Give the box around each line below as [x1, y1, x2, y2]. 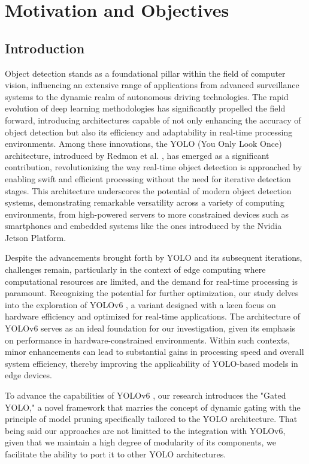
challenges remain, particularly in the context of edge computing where [5, 263, 266, 276]
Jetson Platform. [5, 231, 66, 243]
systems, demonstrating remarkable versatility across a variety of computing [5, 196, 284, 209]
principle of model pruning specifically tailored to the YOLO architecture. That [5, 412, 298, 425]
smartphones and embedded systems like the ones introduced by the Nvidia [5, 219, 282, 232]
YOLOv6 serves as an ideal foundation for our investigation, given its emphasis [5, 322, 296, 335]
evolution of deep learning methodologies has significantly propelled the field [5, 102, 286, 115]
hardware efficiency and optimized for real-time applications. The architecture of [5, 310, 301, 323]
